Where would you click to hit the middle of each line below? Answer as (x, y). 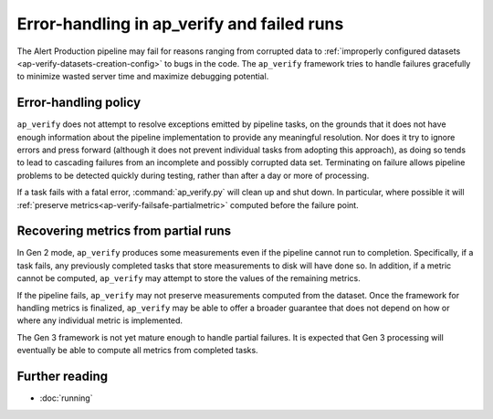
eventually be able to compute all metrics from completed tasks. (138, 351)
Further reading (63, 377)
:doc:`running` (66, 398)
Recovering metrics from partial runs (124, 231)
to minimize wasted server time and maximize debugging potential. (143, 77)
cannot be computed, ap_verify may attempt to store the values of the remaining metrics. (189, 278)
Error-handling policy (79, 103)
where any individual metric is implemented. (100, 320)
